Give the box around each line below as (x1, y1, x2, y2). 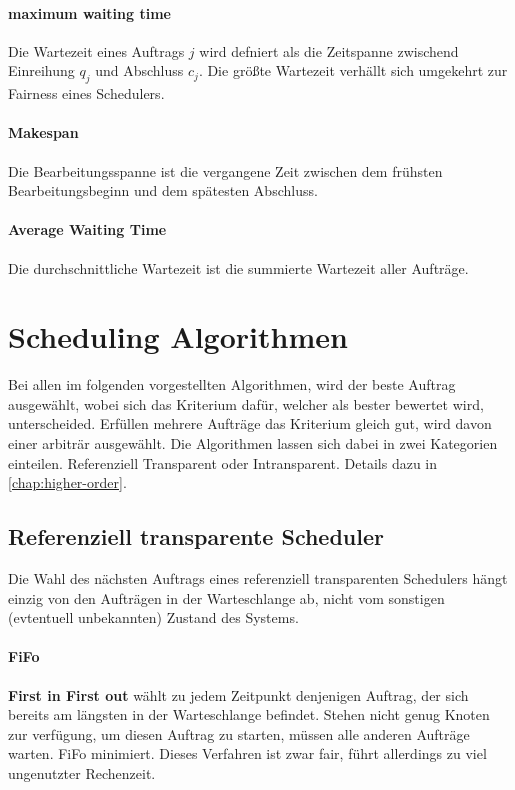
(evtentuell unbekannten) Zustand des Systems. (8, 607, 299, 628)
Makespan (8, 122, 79, 143)
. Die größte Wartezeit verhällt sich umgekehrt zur (198, 60, 508, 81)
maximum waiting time (8, 2, 171, 23)
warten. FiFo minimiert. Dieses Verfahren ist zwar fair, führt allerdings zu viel (8, 743, 487, 764)
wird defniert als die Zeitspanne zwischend (199, 40, 459, 61)
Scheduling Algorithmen (8, 316, 348, 357)
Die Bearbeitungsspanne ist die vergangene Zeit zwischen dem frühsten (8, 160, 443, 181)
